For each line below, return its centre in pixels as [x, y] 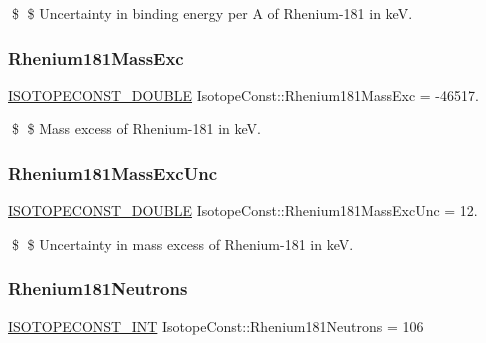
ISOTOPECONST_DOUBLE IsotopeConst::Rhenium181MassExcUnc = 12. [243, 210]
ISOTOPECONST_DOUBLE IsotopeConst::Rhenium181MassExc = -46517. [243, 94]
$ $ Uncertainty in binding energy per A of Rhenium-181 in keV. [212, 13]
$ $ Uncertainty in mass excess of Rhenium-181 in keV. [182, 243]
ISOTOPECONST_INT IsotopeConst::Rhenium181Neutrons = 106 [216, 325]
